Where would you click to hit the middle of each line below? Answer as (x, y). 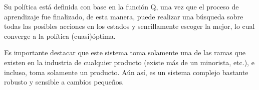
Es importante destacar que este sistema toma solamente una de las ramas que (125, 52)
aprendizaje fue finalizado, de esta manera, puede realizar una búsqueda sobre (124, 16)
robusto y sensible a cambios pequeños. (64, 82)
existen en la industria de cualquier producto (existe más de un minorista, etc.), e (129, 62)
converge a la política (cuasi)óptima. (60, 36)
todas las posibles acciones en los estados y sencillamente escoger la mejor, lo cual (129, 26)
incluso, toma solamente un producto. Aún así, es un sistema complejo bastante (126, 72)
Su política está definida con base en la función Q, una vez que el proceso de (121, 6)
